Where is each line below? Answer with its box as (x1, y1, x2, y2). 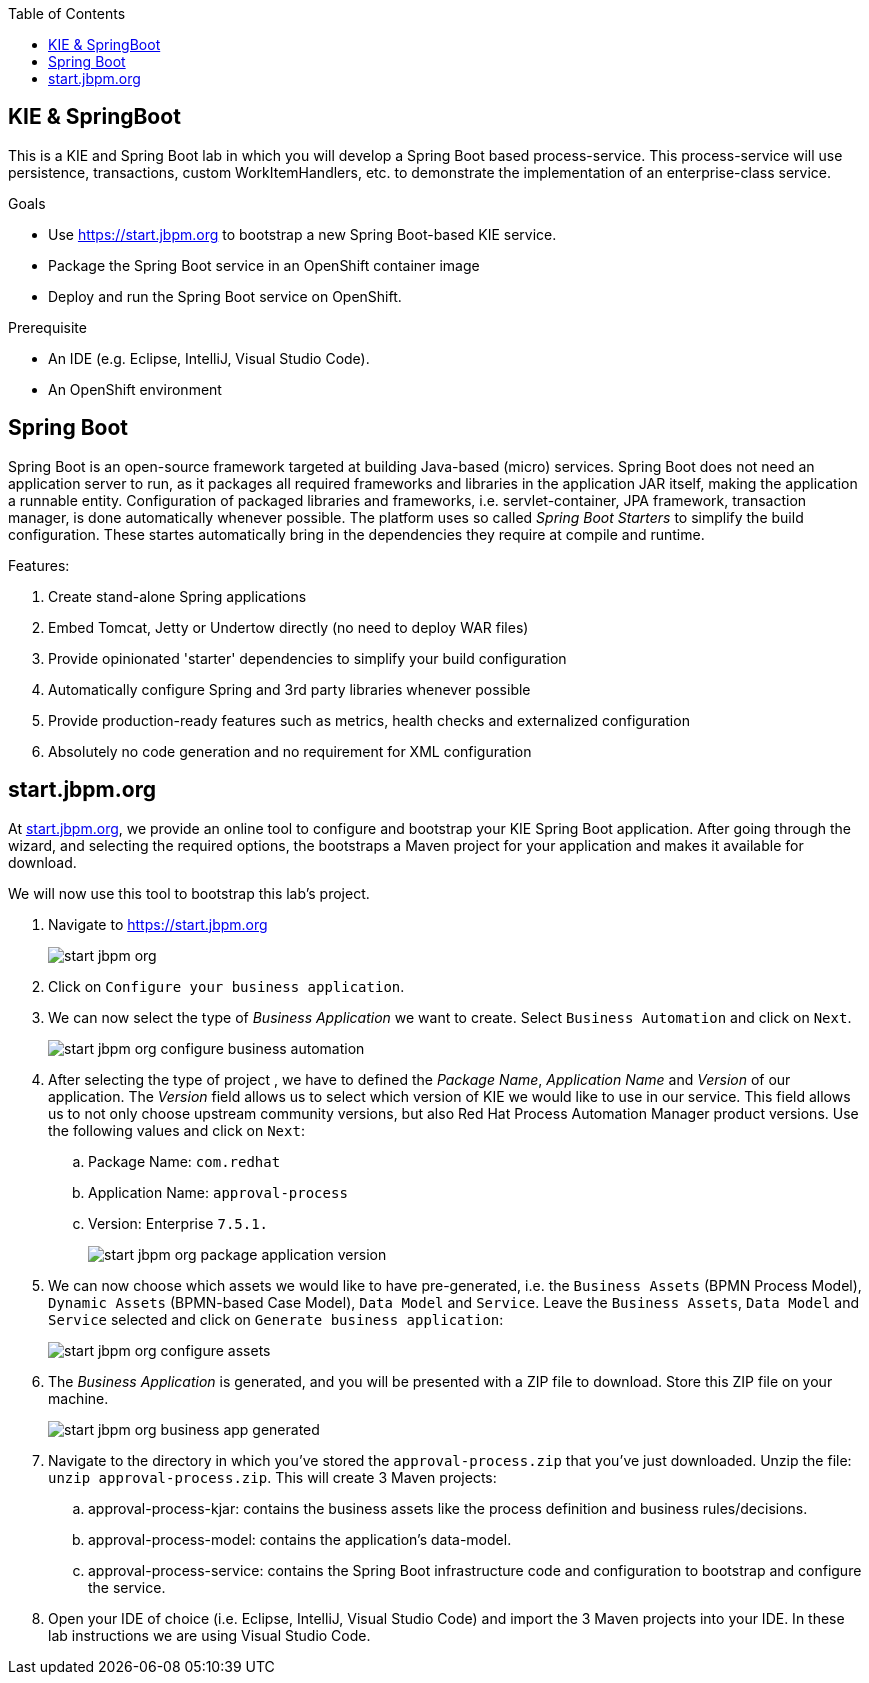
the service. (88, 1578, 166, 1596)
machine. (48, 1389, 109, 1407)
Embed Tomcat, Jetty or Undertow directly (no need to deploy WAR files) (48, 618, 529, 636)
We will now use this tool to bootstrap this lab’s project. (8, 884, 370, 902)
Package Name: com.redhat (88, 1152, 281, 1170)
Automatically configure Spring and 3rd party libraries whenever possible (48, 680, 531, 698)
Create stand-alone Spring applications (48, 587, 307, 605)
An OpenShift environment (48, 380, 222, 398)
